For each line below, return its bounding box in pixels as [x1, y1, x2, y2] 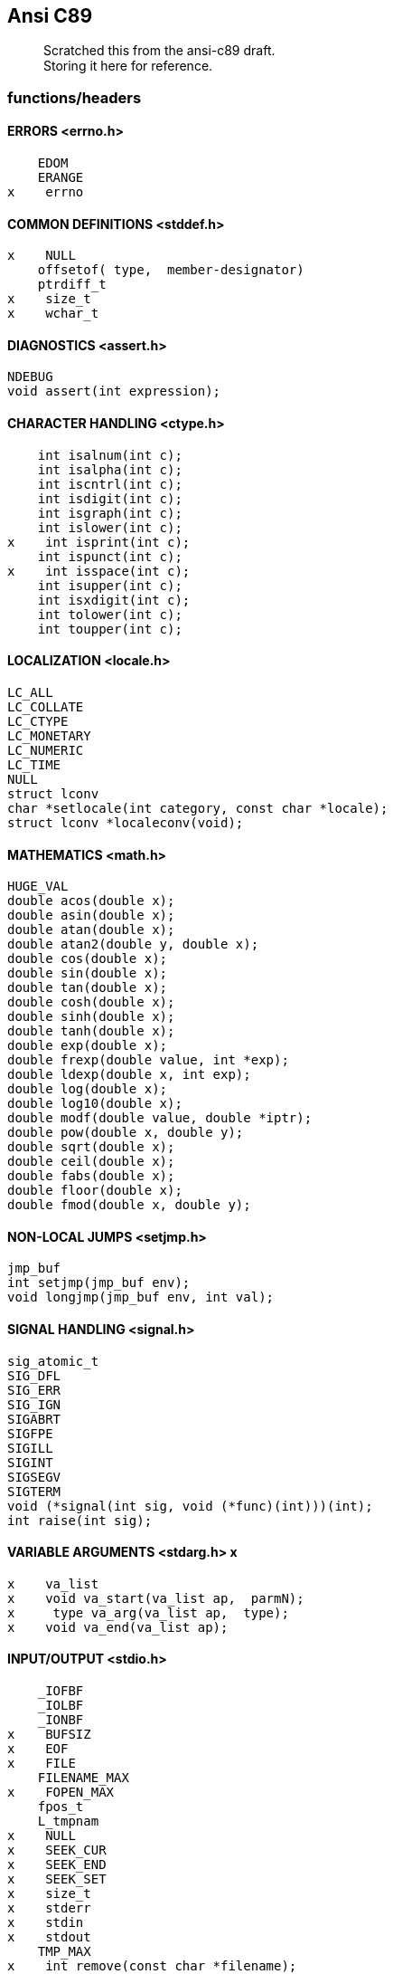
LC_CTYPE [7, 713, 69, 729]
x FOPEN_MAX [7, 1784, 115, 1799]
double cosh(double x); [7, 995, 175, 1010]
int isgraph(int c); [37, 505, 182, 520]
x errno [7, 185, 84, 200]
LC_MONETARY [7, 728, 91, 743]
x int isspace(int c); [7, 563, 191, 578]
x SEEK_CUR [7, 1842, 107, 1857]
